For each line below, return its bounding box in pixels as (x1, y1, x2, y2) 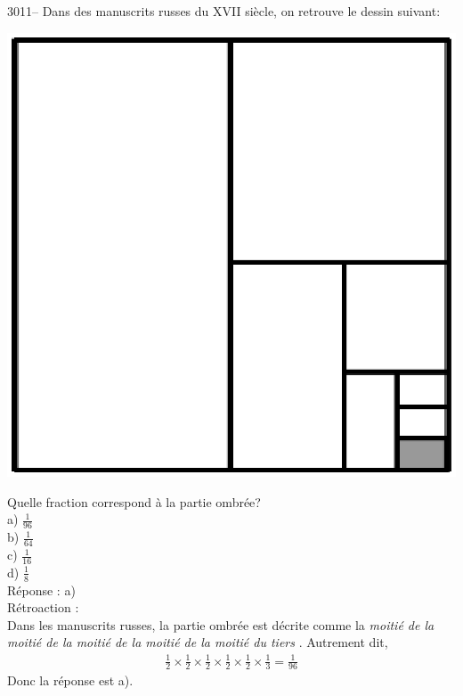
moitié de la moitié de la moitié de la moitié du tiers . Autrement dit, (7, 633, 388, 651)
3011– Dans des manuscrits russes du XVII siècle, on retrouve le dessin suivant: (7, 2, 441, 20)
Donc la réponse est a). (7, 671, 134, 690)
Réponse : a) (7, 580, 76, 599)
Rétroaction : (7, 598, 79, 617)
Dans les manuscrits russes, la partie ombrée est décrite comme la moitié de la (7, 615, 435, 634)
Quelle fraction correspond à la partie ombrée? (7, 492, 261, 511)
